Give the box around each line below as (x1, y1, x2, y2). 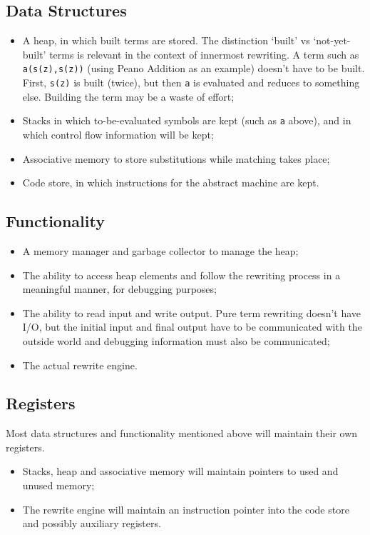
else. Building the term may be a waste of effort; (22, 89, 235, 104)
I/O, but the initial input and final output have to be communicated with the (22, 319, 362, 334)
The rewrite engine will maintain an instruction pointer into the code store (22, 501, 349, 516)
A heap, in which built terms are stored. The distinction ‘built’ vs (22, 33, 310, 48)
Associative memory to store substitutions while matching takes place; (22, 151, 330, 166)
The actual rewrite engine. (22, 357, 138, 372)
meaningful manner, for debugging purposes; (22, 281, 217, 296)
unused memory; (22, 478, 95, 493)
